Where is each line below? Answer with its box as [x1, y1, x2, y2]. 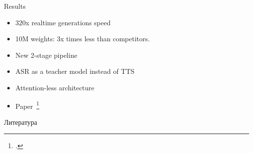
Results [4, 1, 26, 11]
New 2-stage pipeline [15, 50, 77, 60]
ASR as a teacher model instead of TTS [15, 66, 135, 76]
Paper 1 [15, 99, 39, 111]
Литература [4, 117, 37, 127]
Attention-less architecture [15, 82, 94, 92]
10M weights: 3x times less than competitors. [15, 34, 150, 44]
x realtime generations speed [25, 17, 111, 27]
